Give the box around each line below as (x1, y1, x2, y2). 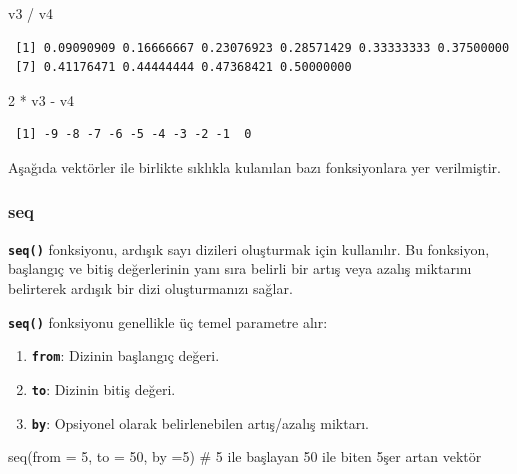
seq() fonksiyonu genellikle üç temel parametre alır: (8, 311, 328, 332)
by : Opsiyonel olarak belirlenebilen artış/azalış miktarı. (31, 412, 369, 433)
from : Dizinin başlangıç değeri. (31, 345, 220, 366)
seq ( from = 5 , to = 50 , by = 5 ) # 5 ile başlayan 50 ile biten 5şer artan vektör (8, 446, 482, 467)
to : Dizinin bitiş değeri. (31, 378, 176, 399)
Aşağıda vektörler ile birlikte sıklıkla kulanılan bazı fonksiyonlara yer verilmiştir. (8, 156, 501, 177)
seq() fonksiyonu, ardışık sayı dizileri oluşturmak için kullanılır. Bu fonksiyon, (8, 238, 490, 259)
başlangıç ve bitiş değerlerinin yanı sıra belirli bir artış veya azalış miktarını (8, 258, 472, 279)
